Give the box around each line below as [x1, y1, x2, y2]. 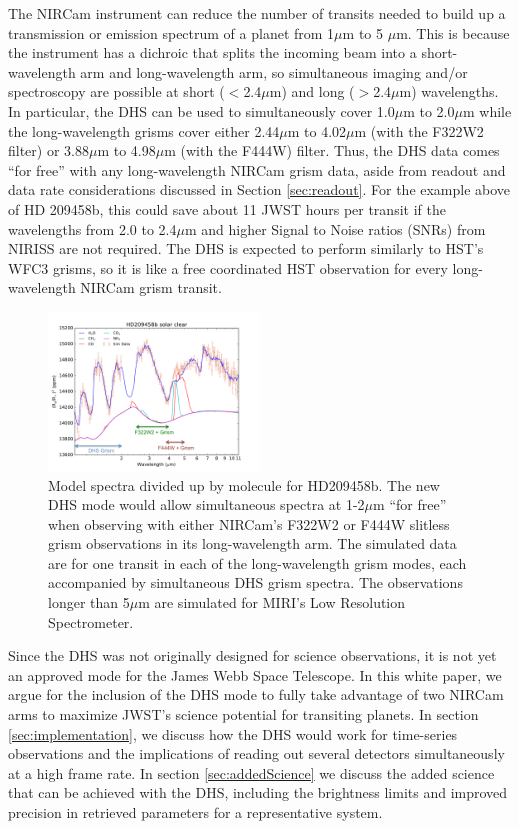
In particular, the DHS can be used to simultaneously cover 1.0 [8, 100, 395, 121]
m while [462, 100, 512, 121]
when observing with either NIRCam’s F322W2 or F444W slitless [48, 513, 450, 534]
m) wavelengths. [399, 81, 499, 102]
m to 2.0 [403, 100, 455, 121]
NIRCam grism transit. [80, 277, 222, 298]
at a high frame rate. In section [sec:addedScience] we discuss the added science [8, 762, 495, 783]
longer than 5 [48, 592, 130, 613]
